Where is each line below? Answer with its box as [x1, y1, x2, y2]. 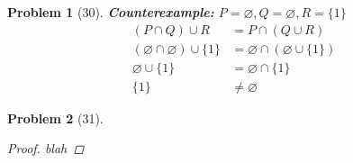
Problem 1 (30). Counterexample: [7, 3, 214, 21]
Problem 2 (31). [7, 108, 104, 127]
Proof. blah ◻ [7, 139, 85, 158]
